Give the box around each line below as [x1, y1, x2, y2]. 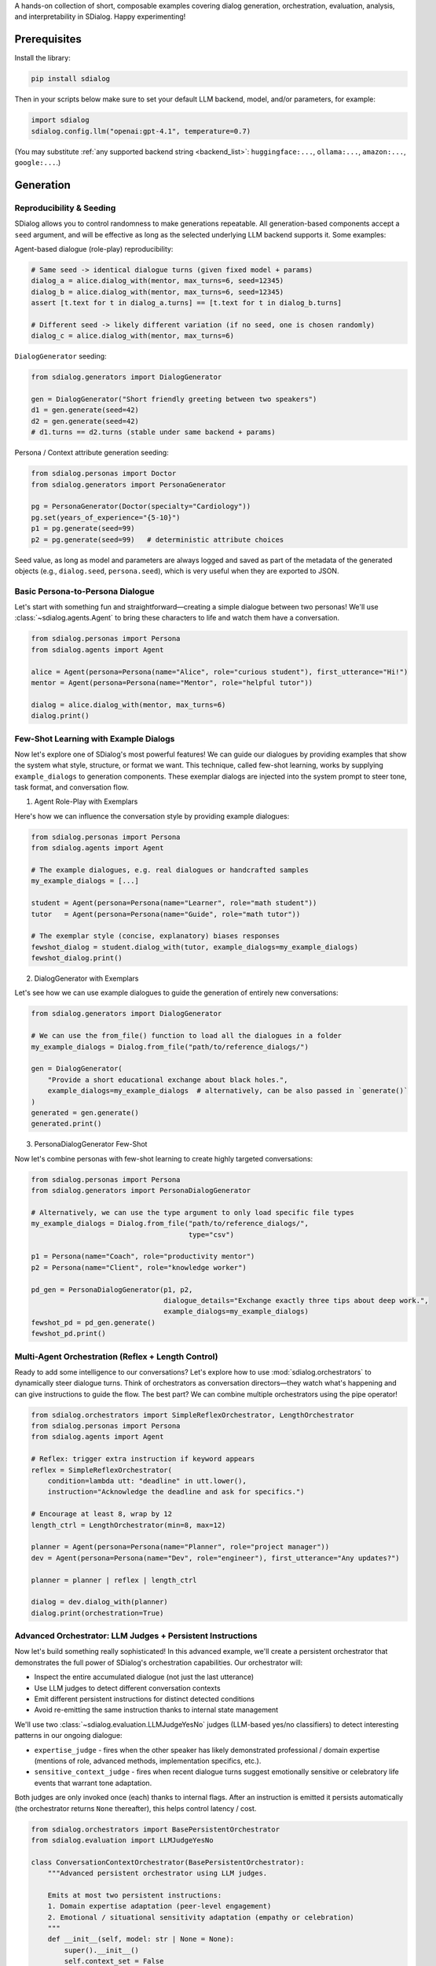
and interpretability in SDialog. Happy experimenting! [14, 12, 186, 21]
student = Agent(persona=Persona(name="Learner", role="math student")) [31, 899, 317, 908]
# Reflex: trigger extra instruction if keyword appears [31, 1455, 255, 1463]
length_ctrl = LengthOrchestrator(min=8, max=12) [31, 1520, 226, 1530]
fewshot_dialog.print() [31, 954, 123, 963]
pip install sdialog [31, 75, 110, 83]
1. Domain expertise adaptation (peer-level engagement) [47, 1902, 272, 1911]
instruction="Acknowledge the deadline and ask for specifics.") [47, 1487, 305, 1497]
